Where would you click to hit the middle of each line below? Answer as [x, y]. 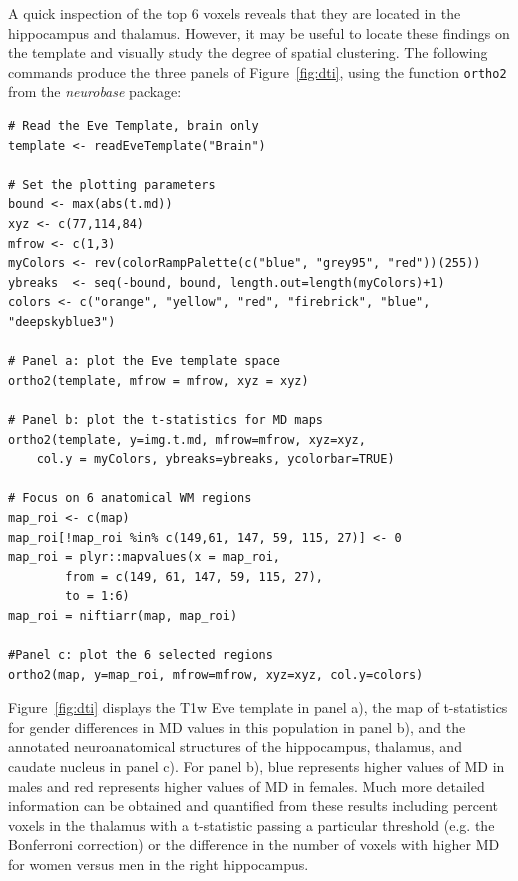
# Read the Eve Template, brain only [133, 126]
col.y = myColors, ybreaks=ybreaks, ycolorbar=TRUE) [215, 459]
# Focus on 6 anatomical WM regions [130, 498]
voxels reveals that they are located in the [332, 13]
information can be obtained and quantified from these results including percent [253, 805]
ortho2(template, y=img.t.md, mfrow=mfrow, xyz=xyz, [187, 439]
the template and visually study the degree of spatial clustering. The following [248, 52]
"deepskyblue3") [62, 321]
